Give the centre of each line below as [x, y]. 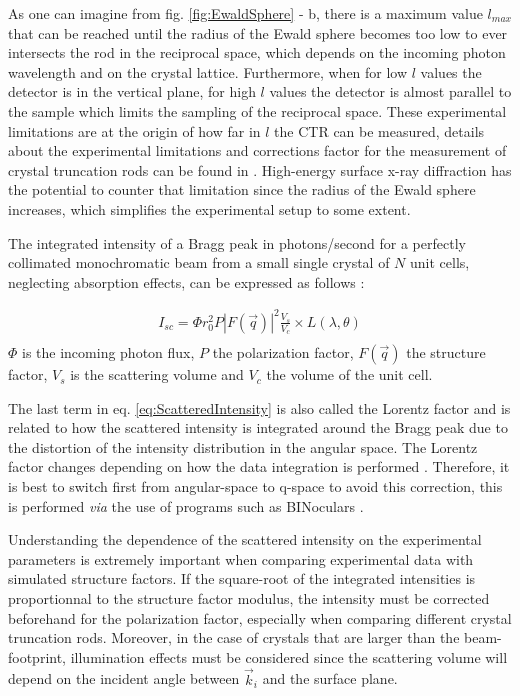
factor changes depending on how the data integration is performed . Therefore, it [259, 466]
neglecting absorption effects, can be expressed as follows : [186, 281]
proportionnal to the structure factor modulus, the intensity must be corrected [249, 598]
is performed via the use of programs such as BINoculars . [186, 505]
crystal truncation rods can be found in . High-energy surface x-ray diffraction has [260, 169]
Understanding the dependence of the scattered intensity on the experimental [245, 539]
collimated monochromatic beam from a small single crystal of [199, 262]
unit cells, [440, 262]
